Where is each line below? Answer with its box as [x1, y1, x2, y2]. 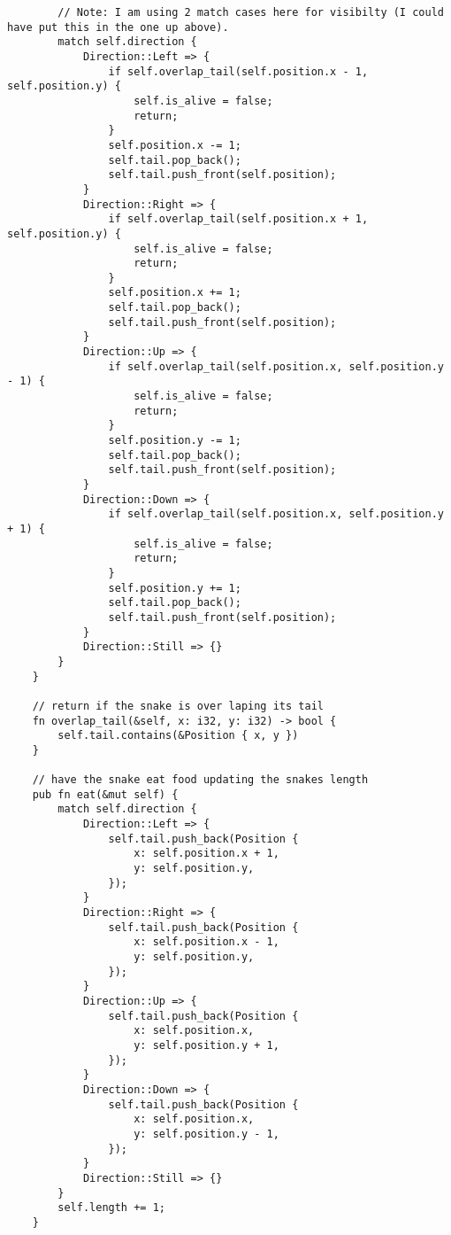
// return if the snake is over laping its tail [32, 699, 324, 712]
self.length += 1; [57, 1201, 165, 1215]
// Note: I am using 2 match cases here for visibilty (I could [57, 6, 444, 19]
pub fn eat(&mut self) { [32, 788, 179, 801]
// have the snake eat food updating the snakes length [32, 773, 369, 787]
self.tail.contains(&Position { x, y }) [57, 729, 299, 742]
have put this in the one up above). [7, 20, 229, 34]
